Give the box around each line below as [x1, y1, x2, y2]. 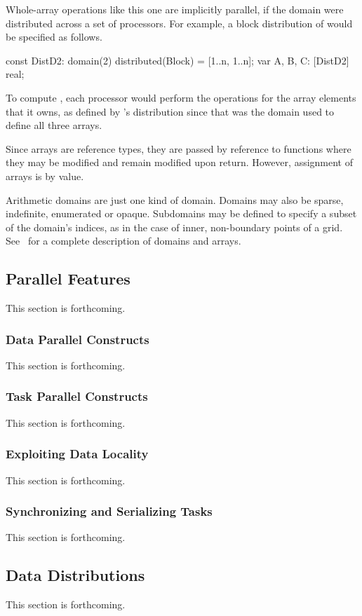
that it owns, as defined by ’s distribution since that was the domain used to [6, 104, 335, 118]
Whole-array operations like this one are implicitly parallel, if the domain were [6, 2, 344, 16]
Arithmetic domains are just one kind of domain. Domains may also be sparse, [6, 192, 344, 207]
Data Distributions [6, 564, 145, 586]
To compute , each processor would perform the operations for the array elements [6, 90, 356, 104]
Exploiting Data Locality [6, 445, 149, 463]
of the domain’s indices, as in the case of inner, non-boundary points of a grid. [6, 219, 343, 234]
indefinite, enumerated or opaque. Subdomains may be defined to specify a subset [6, 206, 357, 221]
